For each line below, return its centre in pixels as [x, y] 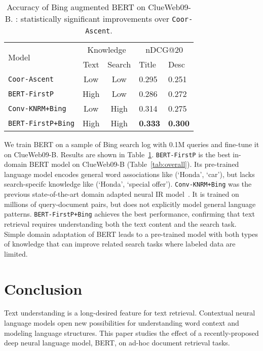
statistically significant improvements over [95, 19]
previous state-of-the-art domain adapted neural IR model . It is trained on [122, 194]
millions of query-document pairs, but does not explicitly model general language [130, 204]
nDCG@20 [164, 49]
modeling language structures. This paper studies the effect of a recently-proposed [131, 332]
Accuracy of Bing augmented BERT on [76, 7]
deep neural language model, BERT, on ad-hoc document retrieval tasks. [117, 343]
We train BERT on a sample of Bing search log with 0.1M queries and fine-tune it [132, 144]
